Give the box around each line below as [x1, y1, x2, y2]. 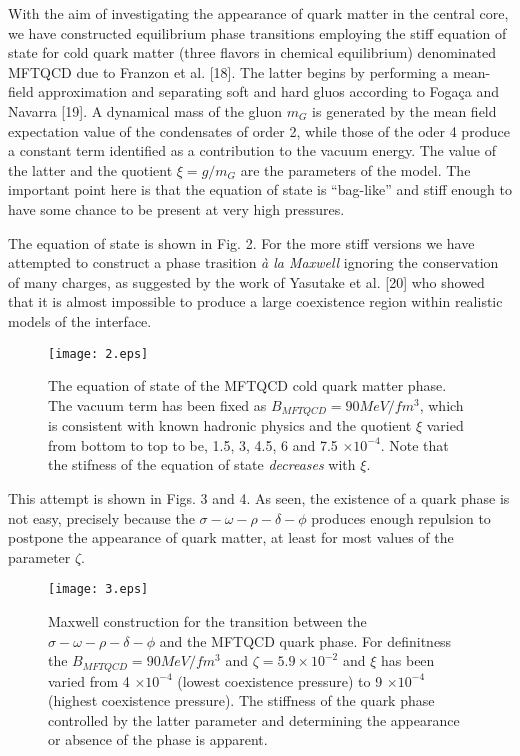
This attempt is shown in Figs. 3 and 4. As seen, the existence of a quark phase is [8, 487, 510, 508]
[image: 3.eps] [48, 582, 149, 597]
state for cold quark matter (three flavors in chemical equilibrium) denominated [8, 42, 497, 63]
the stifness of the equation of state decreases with [48, 454, 356, 475]
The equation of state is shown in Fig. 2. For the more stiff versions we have [8, 232, 475, 253]
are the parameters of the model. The [240, 159, 471, 180]
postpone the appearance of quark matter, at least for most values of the [8, 527, 454, 548]
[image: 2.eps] [48, 346, 149, 361]
